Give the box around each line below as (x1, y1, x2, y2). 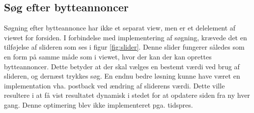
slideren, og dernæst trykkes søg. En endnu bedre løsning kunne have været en (4, 71, 240, 81)
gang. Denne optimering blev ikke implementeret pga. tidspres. (4, 99, 193, 110)
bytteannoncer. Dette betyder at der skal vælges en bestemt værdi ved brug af (4, 61, 240, 71)
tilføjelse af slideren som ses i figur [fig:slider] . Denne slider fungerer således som (4, 42, 245, 52)
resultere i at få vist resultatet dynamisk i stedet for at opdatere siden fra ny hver (4, 90, 250, 100)
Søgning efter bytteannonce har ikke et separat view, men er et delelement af (4, 23, 236, 33)
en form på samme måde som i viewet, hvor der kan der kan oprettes (4, 51, 212, 61)
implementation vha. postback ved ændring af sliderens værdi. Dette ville (4, 80, 225, 90)
